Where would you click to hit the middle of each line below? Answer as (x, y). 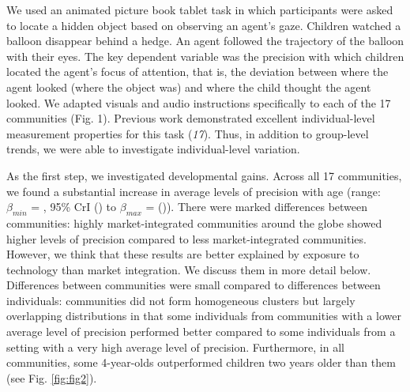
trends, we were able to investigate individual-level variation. (153, 149)
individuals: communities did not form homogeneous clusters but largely (181, 300)
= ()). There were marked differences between (257, 207)
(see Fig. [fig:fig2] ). (52, 377)
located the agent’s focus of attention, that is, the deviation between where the (197, 72)
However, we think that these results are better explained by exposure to (183, 254)
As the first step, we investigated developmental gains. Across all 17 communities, (204, 175)
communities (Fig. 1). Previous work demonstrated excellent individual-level (191, 118)
